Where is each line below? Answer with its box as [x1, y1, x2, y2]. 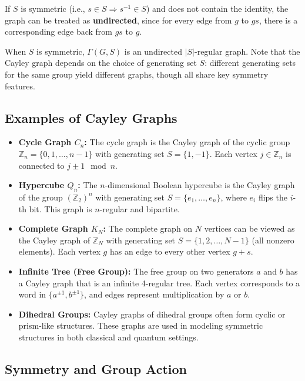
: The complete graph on [103, 222, 193, 235]
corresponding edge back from [5, 25, 112, 38]
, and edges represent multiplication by [84, 288, 224, 300]
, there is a [259, 14, 298, 26]
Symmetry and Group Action [5, 359, 187, 377]
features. [5, 79, 35, 92]
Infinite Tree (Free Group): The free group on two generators [18, 265, 254, 277]
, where [220, 190, 247, 203]
